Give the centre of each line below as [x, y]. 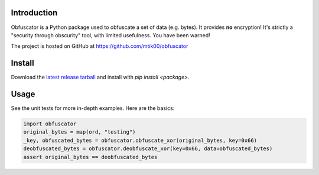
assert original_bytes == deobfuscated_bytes [90, 157]
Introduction [34, 13]
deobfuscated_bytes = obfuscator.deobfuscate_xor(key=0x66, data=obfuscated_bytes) [148, 149]
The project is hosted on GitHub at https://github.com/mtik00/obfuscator [100, 46]
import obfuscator [50, 124]
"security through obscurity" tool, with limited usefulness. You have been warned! [111, 35]
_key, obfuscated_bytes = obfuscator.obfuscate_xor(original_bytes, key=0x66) [140, 140]
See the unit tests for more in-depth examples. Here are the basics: [93, 108]
